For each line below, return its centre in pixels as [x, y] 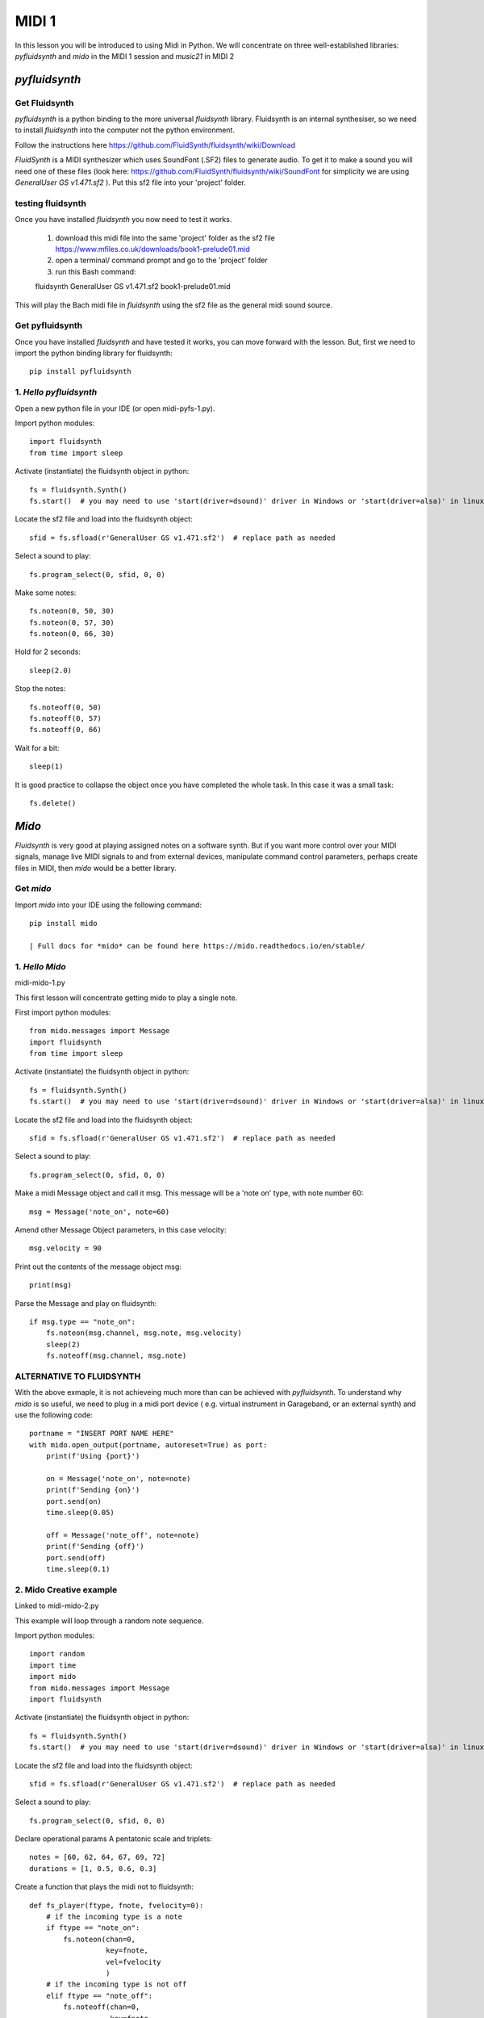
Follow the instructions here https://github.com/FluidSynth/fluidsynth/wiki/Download [155, 144]
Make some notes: [46, 592]
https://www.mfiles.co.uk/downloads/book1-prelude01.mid [152, 249]
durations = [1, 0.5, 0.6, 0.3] [93, 1868]
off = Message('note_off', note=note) [123, 1535]
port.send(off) [76, 1557]
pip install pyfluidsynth [81, 372]
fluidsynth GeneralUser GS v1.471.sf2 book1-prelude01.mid [133, 287]
